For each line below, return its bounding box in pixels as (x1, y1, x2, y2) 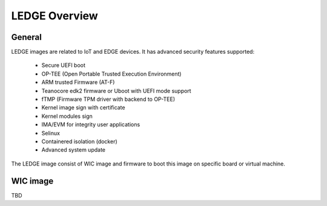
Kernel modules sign (41, 112, 93, 120)
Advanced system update (41, 146, 106, 153)
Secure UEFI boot (41, 62, 86, 69)
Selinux (41, 129, 61, 137)
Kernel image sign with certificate (41, 104, 125, 111)
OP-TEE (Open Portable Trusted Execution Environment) (41, 70, 182, 77)
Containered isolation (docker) (41, 138, 117, 145)
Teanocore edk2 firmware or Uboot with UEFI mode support (41, 87, 191, 94)
